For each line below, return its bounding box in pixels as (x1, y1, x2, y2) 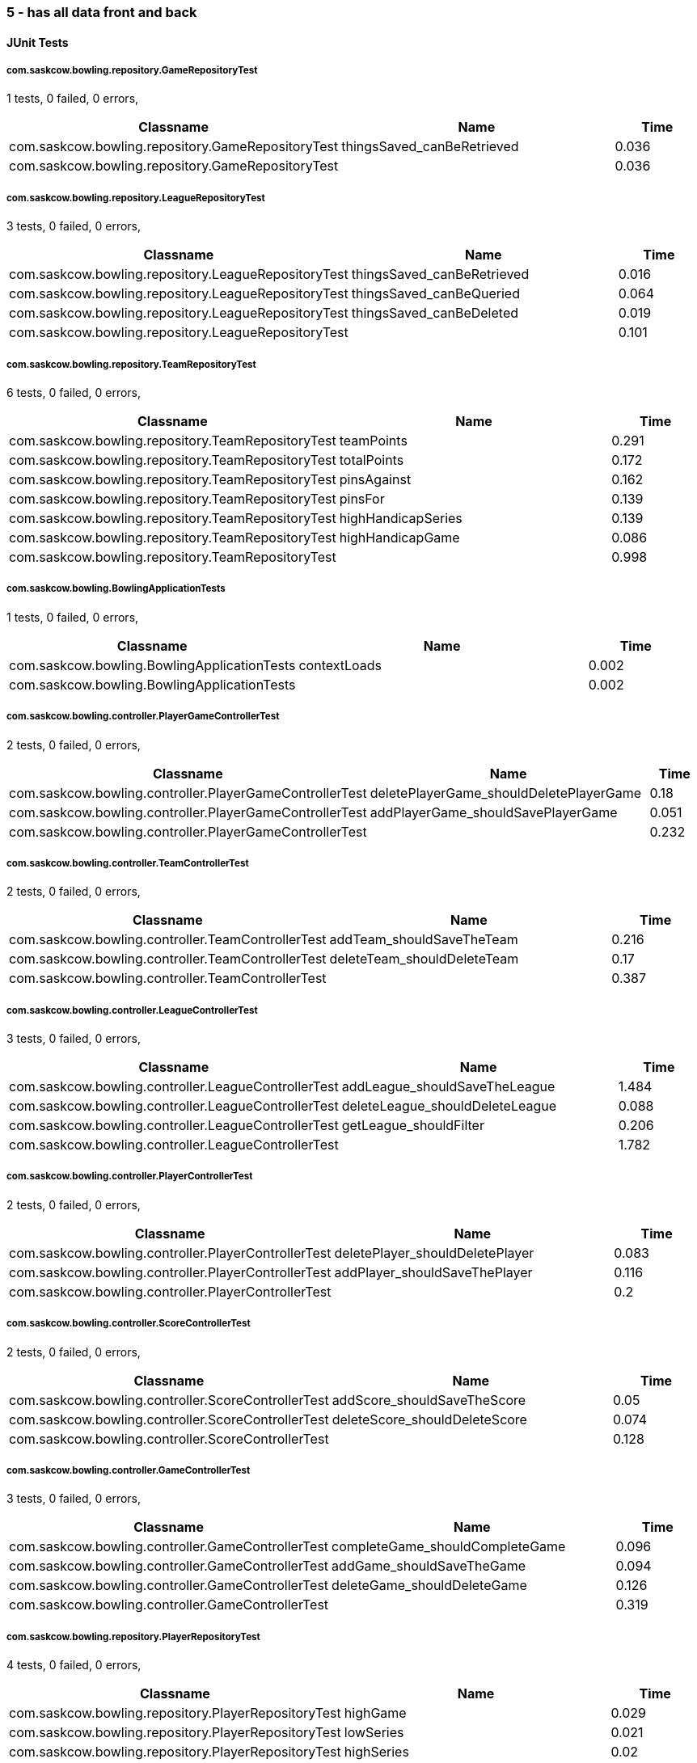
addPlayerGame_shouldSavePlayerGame (370, 803, 618, 820)
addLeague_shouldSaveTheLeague (341, 1078, 555, 1095)
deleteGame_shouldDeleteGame (332, 1577, 527, 1594)
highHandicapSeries (339, 509, 463, 526)
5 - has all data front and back (6, 4, 197, 20)
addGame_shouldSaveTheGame (332, 1558, 526, 1575)
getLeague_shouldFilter (341, 1117, 484, 1134)
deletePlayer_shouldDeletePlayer (334, 1244, 534, 1261)
